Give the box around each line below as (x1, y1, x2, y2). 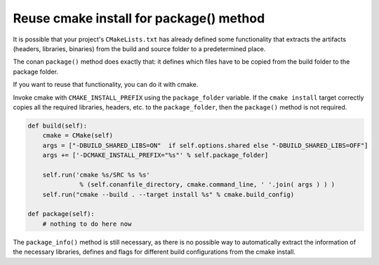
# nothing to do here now (42, 219, 132, 228)
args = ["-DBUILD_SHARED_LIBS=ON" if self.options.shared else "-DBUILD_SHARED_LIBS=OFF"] (42, 141, 368, 149)
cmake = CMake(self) (42, 132, 114, 140)
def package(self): (27, 210, 95, 218)
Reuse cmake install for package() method (13, 11, 265, 26)
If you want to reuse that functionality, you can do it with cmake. (13, 81, 199, 89)
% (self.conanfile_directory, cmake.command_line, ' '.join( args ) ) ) (79, 181, 335, 189)
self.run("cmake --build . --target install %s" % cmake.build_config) (42, 190, 295, 198)
